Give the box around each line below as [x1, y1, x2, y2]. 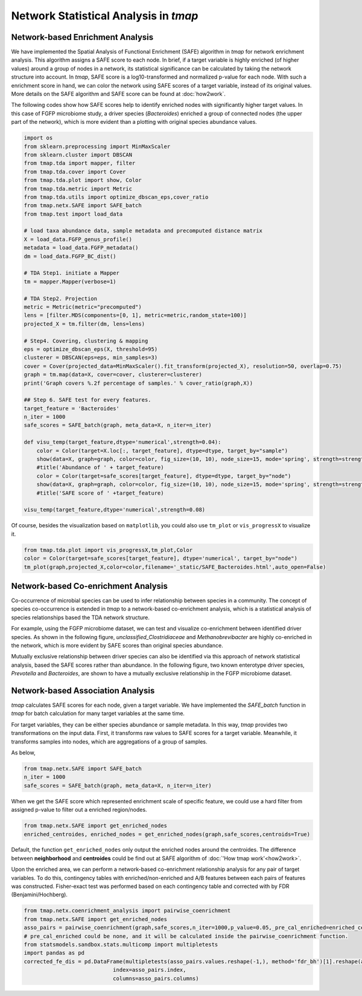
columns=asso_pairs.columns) [112, 975, 199, 982]
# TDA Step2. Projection [24, 295, 98, 302]
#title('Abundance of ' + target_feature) [36, 464, 164, 471]
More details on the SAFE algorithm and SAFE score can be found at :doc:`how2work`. [11, 91, 226, 98]
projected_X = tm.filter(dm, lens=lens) [24, 320, 145, 327]
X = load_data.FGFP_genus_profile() [24, 236, 133, 243]
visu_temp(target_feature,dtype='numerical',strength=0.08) [24, 506, 206, 513]
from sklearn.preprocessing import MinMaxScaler [24, 143, 171, 150]
